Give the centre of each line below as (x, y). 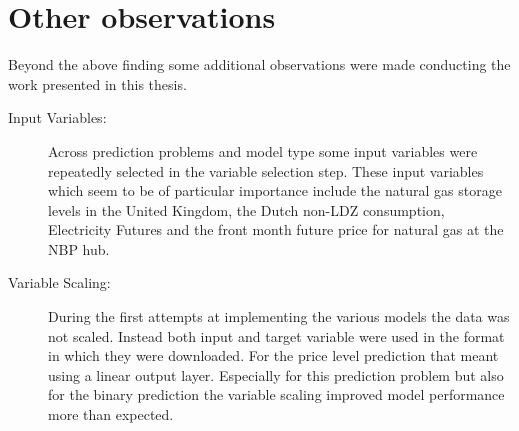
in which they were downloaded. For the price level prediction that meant (273, 355)
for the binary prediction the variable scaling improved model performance (276, 394)
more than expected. (111, 414)
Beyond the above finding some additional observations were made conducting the (259, 64)
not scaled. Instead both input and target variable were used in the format (276, 335)
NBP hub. (79, 248)
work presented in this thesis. (97, 83)
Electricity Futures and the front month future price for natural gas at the (276, 229)
